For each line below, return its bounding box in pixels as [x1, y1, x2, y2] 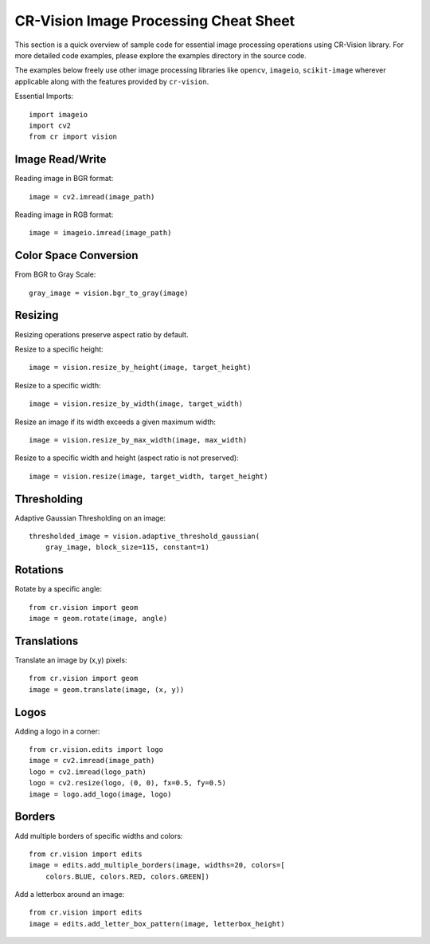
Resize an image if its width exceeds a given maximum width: [14, 417, 217, 427]
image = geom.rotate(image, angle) [29, 614, 168, 623]
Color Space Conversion [14, 249, 139, 262]
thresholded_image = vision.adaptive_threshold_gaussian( [29, 531, 260, 541]
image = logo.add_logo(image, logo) [29, 789, 172, 799]
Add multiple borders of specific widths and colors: [14, 831, 183, 840]
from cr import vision [29, 132, 118, 141]
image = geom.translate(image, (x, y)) [29, 685, 185, 694]
